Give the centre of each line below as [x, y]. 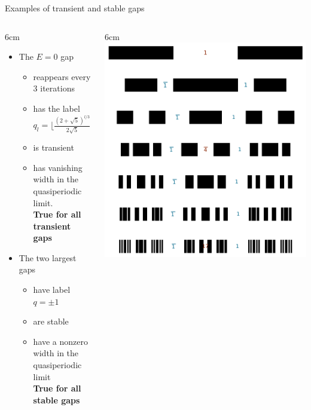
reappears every [62, 76]
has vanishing [58, 167]
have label [52, 290]
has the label [57, 108]
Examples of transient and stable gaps [75, 8]
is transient [54, 147]
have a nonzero [61, 341]
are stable [51, 321]
